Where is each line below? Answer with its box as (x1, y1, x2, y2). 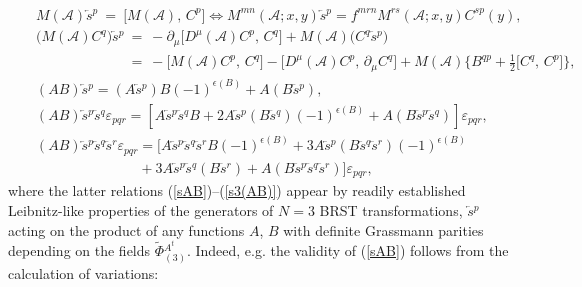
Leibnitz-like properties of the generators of (8, 200, 274, 221)
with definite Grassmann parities (283, 219, 484, 240)
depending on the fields (8, 239, 151, 260)
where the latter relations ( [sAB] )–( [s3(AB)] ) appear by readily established (8, 180, 466, 201)
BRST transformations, (319, 200, 463, 221)
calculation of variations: (8, 263, 159, 283)
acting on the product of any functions (8, 219, 245, 240)
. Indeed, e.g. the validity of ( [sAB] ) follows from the (186, 239, 509, 260)
